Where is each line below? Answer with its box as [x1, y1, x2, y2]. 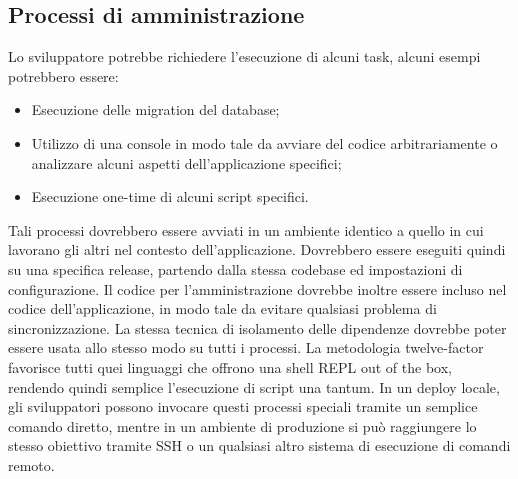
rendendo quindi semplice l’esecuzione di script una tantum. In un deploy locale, [8, 376, 500, 397]
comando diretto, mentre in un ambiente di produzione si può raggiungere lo [8, 415, 477, 436]
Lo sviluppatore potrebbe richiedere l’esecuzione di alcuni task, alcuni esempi [8, 46, 481, 67]
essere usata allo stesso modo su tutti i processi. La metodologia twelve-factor [8, 337, 484, 358]
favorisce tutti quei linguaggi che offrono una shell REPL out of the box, [8, 356, 452, 377]
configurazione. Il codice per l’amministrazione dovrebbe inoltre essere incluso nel [8, 278, 507, 299]
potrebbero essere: [8, 65, 119, 86]
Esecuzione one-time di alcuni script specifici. [31, 186, 309, 207]
